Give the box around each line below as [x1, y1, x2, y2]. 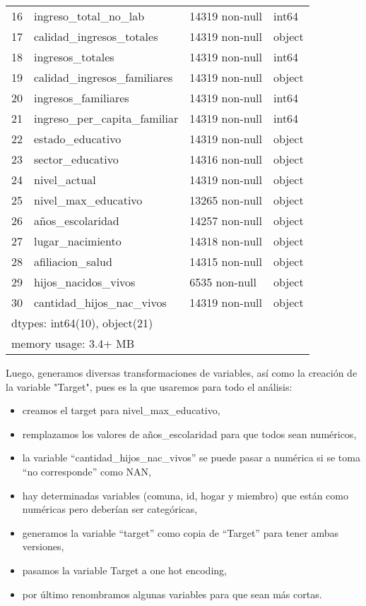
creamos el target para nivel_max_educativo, [22, 403, 220, 418]
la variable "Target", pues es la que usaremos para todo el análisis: [6, 379, 293, 394]
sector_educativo [34, 151, 119, 167]
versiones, [22, 539, 64, 554]
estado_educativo [34, 131, 122, 147]
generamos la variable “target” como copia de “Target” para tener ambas [22, 525, 338, 540]
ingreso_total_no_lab [34, 8, 145, 24]
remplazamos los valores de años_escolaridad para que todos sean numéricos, [22, 426, 357, 441]
